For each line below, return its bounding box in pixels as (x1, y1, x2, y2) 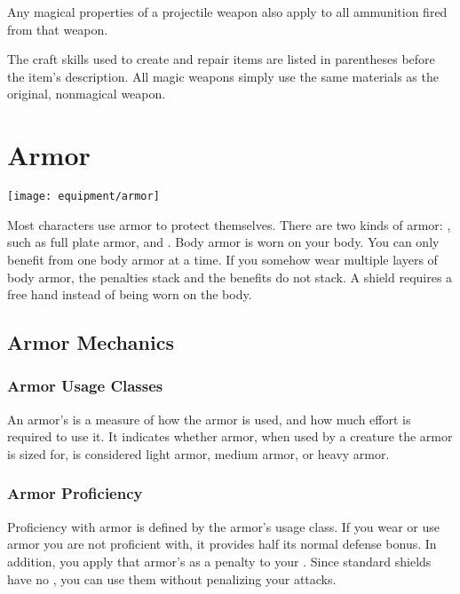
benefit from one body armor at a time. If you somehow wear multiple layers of (7, 249, 438, 268)
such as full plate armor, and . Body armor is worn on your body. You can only (7, 233, 440, 251)
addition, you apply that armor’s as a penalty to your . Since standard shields (7, 551, 432, 570)
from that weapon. (7, 20, 108, 38)
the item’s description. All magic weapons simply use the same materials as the (7, 67, 439, 85)
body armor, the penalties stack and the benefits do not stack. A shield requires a (7, 267, 453, 286)
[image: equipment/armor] (7, 190, 160, 203)
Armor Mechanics (7, 329, 174, 356)
